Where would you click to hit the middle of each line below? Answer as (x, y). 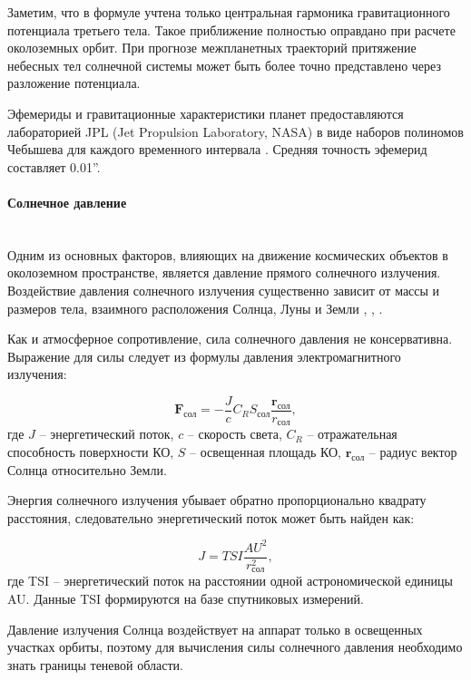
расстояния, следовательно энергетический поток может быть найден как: (211, 517)
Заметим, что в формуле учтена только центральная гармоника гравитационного (229, 12)
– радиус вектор (413, 452)
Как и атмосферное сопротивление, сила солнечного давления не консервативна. (230, 339)
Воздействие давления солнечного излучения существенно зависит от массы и (224, 290)
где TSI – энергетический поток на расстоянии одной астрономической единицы (230, 581)
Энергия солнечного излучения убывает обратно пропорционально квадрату (217, 500)
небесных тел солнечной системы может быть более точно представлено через (224, 65)
